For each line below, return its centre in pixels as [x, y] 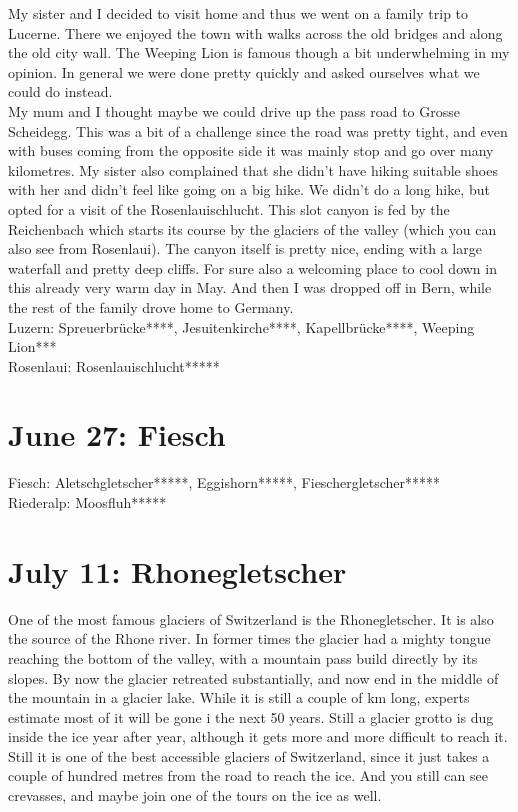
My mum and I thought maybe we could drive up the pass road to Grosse [234, 110]
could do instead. [60, 91]
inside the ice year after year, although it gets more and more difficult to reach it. [258, 736]
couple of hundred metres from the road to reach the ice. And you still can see [248, 775]
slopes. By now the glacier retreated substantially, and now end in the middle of [253, 677]
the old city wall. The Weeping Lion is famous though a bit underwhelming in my [259, 52]
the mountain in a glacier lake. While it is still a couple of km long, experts [239, 697]
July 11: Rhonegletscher [177, 570]
